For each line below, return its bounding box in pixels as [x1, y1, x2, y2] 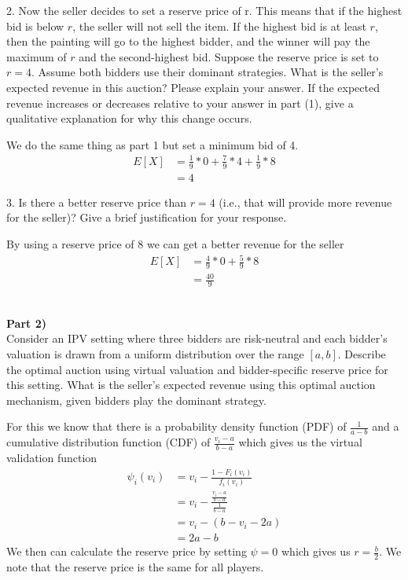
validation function [6, 450, 97, 466]
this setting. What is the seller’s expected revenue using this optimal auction [6, 376, 376, 393]
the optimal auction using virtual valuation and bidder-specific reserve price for [6, 361, 388, 377]
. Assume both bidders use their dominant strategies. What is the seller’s [31, 64, 384, 80]
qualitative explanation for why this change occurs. [6, 110, 252, 127]
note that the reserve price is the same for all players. [6, 559, 264, 575]
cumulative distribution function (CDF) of [6, 434, 211, 450]
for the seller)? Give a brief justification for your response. [6, 209, 287, 226]
